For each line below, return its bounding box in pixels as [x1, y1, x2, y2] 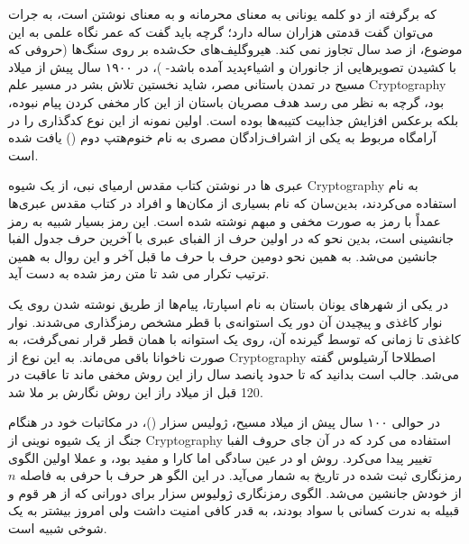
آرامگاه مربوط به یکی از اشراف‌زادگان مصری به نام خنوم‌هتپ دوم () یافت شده [8, 128, 437, 147]
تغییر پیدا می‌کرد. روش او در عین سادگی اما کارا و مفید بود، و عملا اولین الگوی [8, 448, 432, 467]
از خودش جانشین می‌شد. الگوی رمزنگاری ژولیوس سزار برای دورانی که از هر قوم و [8, 483, 462, 502]
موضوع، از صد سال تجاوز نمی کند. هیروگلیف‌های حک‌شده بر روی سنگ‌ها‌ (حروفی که [8, 40, 463, 59]
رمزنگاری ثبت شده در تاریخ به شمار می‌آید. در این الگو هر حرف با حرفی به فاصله [20, 466, 462, 485]
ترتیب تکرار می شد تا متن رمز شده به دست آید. [8, 264, 270, 283]
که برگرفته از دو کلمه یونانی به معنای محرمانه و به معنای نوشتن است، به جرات [8, 5, 437, 23]
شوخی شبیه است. [8, 519, 107, 538]
